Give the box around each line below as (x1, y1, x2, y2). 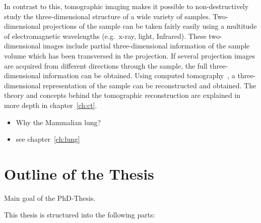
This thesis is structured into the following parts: (4, 209, 155, 220)
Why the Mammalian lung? (16, 117, 101, 127)
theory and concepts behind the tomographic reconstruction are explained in (4, 90, 240, 100)
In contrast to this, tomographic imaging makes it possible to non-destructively (4, 1, 249, 11)
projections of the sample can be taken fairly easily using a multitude (43, 21, 257, 31)
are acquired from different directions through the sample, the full (4, 60, 208, 71)
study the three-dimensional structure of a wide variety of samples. (4, 11, 211, 21)
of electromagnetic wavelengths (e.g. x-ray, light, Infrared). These (4, 30, 207, 41)
